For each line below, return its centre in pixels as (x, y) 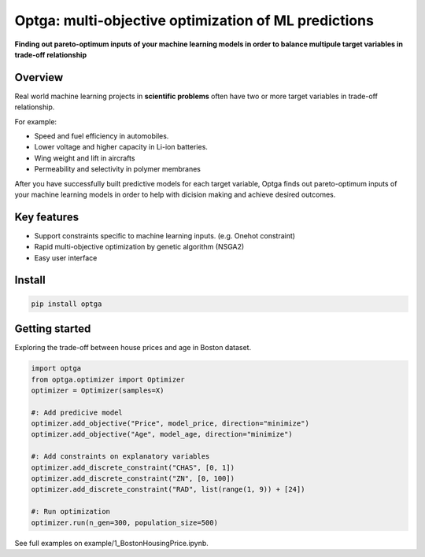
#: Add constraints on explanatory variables (120, 457)
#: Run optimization (70, 512)
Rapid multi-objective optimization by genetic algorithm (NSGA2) (139, 247)
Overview (39, 77)
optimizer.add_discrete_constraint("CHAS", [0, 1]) (133, 467)
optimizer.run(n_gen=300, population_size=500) (124, 522)
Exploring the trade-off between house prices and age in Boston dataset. (133, 348)
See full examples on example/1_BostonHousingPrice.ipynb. (111, 543)
